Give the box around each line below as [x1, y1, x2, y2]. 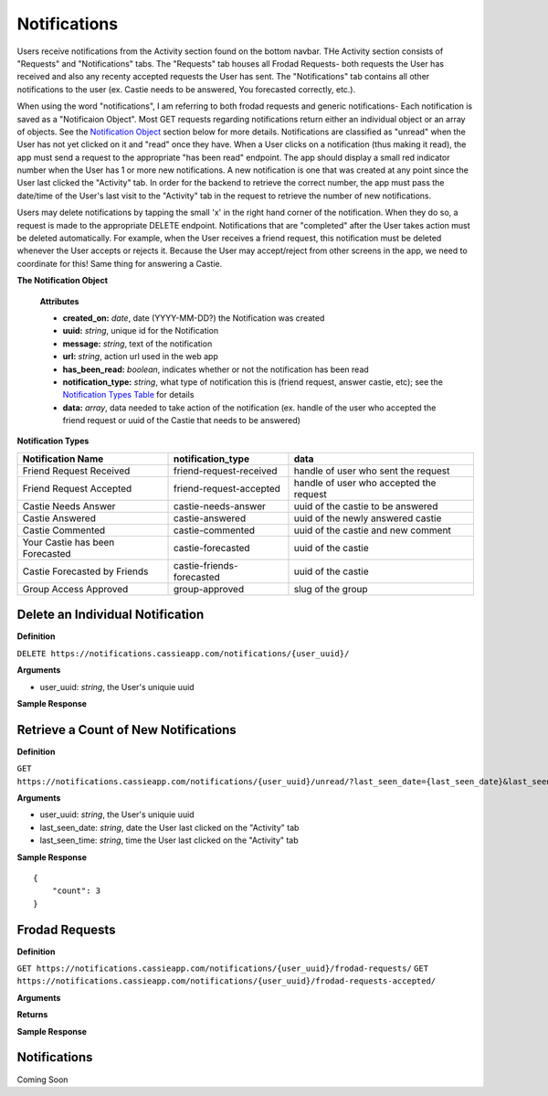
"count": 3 [51, 886, 101, 896]
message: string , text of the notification [62, 338, 213, 349]
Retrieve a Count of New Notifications [16, 722, 237, 738]
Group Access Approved [22, 582, 129, 595]
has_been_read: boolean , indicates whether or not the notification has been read [62, 364, 369, 375]
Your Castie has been [22, 536, 115, 548]
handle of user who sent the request [293, 464, 450, 477]
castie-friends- [174, 559, 238, 571]
